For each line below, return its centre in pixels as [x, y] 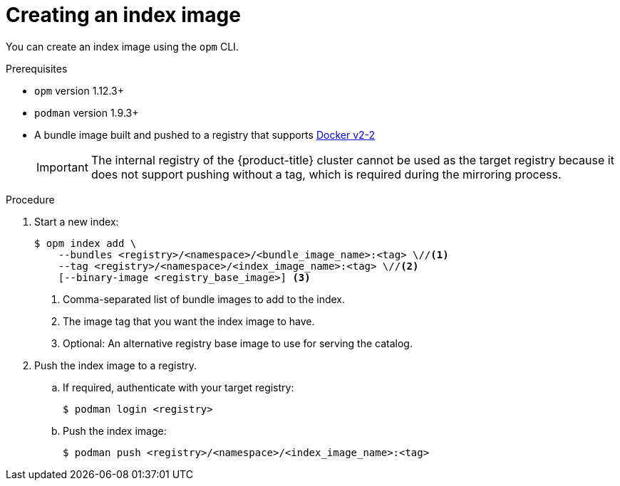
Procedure [30, 199]
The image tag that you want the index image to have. [189, 321]
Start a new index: [77, 221]
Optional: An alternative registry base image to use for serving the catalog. [238, 343]
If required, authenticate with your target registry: [179, 387]
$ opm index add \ [86, 243]
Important [62, 167]
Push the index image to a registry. [116, 365]
